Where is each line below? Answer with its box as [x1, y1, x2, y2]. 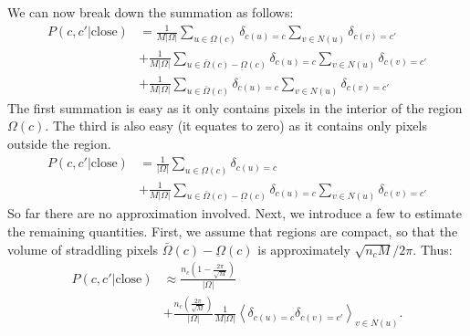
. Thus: [413, 239, 453, 258]
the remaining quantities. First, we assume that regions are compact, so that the [7, 222, 458, 240]
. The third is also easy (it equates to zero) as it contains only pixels [45, 116, 427, 135]
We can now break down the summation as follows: [7, 3, 294, 21]
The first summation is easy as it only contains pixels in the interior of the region [7, 98, 463, 117]
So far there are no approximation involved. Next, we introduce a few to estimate [7, 204, 463, 223]
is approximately [257, 239, 350, 258]
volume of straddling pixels [7, 239, 159, 258]
